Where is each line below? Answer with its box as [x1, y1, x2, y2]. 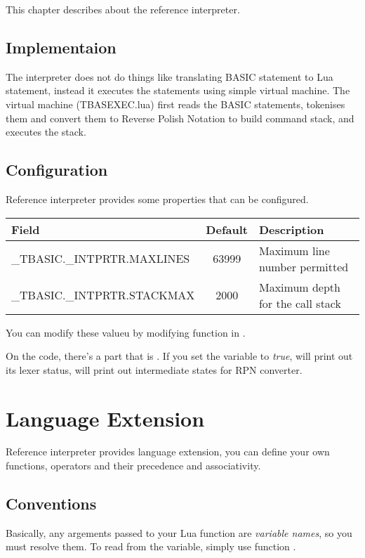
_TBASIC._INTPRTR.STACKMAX [11, 287, 195, 304]
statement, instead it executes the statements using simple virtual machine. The [6, 83, 350, 98]
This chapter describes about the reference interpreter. [6, 2, 240, 16]
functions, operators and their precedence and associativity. [6, 458, 261, 473]
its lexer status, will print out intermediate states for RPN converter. [6, 362, 303, 377]
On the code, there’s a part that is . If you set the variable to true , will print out [6, 349, 353, 363]
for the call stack [258, 294, 341, 311]
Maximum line [258, 242, 330, 259]
